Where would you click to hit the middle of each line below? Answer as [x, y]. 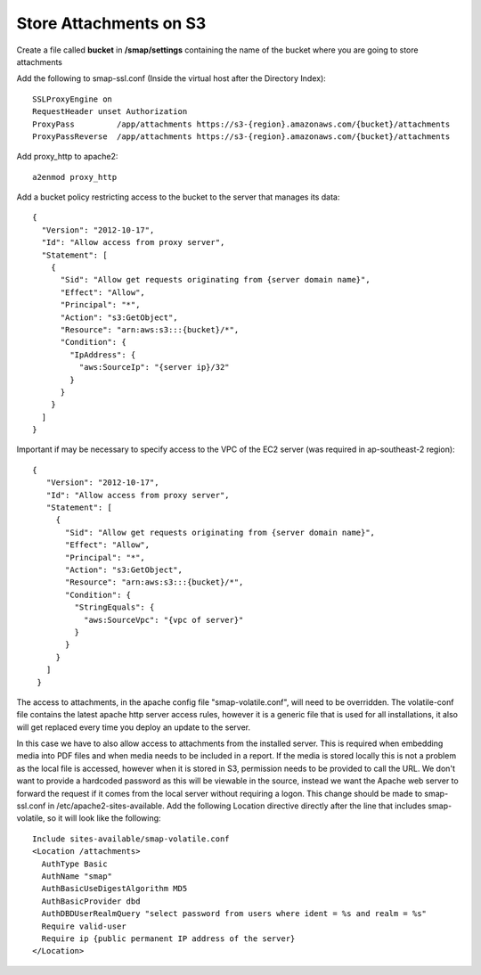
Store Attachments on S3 [111, 23]
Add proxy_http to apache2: [67, 157]
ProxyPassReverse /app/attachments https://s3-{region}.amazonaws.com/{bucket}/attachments [241, 136]
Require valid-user [84, 926]
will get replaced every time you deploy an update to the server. [134, 727]
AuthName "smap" [77, 876]
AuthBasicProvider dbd [91, 901]
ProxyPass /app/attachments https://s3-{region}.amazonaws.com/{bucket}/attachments [241, 124]
